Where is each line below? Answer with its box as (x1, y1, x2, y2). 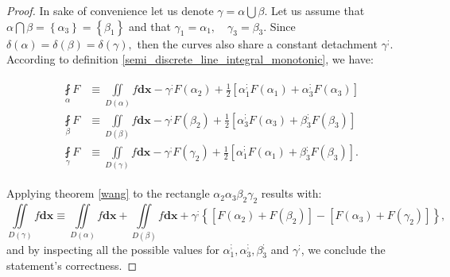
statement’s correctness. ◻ (6, 257, 138, 274)
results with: (261, 185, 322, 202)
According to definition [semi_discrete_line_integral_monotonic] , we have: (6, 51, 374, 67)
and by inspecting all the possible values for (6, 240, 219, 257)
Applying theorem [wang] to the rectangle (6, 185, 210, 202)
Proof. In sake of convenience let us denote (6, 2, 214, 18)
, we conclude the (301, 240, 386, 257)
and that (128, 17, 171, 34)
